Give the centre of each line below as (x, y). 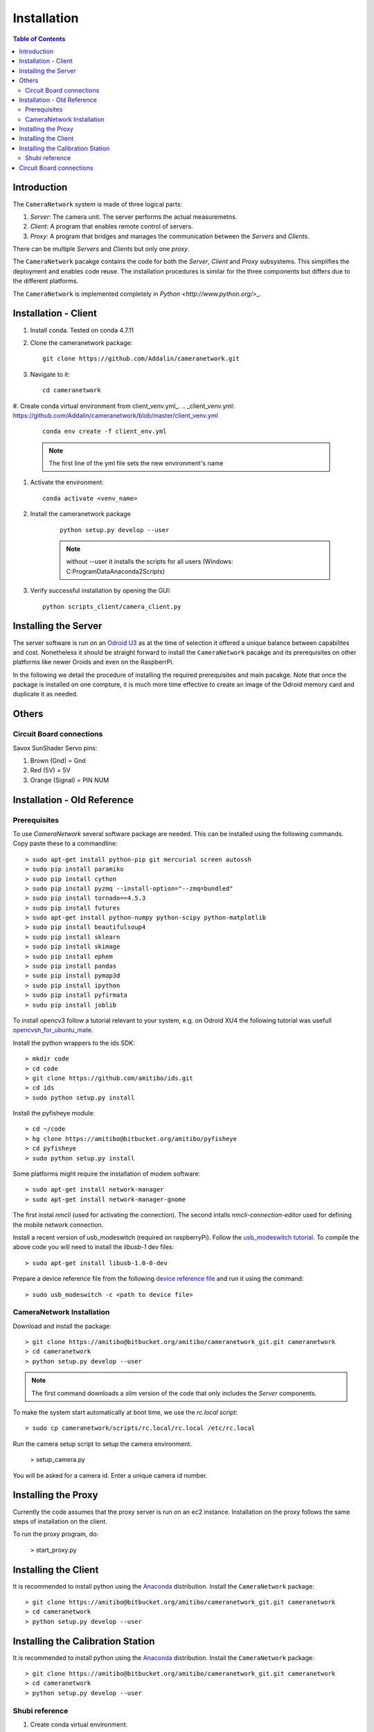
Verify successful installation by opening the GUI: (100, 591)
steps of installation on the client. (60, 1521)
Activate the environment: (67, 482)
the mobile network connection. (58, 1225)
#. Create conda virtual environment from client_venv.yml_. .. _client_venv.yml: (124, 406)
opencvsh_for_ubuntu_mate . (53, 1030)
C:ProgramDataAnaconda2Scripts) (116, 571)
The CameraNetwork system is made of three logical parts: (98, 204)
